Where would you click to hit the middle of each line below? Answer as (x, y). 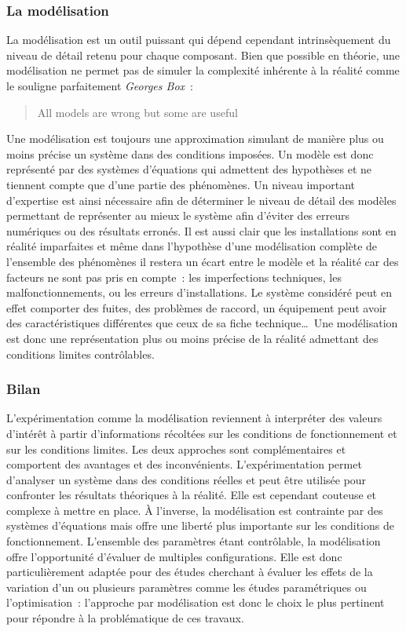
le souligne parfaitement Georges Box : (100, 86)
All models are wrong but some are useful (137, 112)
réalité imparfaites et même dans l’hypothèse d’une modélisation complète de (192, 246)
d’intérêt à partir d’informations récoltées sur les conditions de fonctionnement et (202, 433)
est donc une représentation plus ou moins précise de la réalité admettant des (192, 338)
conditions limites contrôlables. (80, 354)
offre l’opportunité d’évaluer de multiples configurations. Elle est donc (174, 556)
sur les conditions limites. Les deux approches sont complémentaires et (176, 449)
